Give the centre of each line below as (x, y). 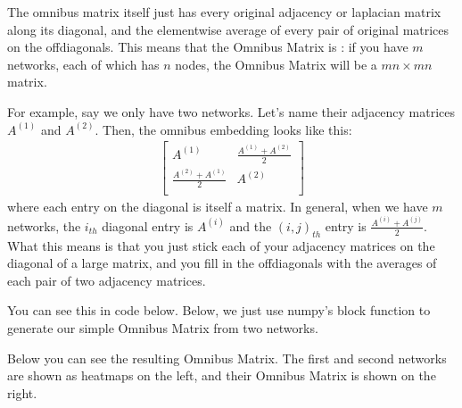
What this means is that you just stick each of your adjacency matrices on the (221, 245)
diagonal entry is (148, 225)
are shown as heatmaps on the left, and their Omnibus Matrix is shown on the (222, 375)
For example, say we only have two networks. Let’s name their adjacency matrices (231, 111)
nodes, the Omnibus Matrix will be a (276, 64)
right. (22, 392)
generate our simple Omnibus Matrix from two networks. (163, 328)
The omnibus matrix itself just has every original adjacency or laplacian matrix (224, 12)
